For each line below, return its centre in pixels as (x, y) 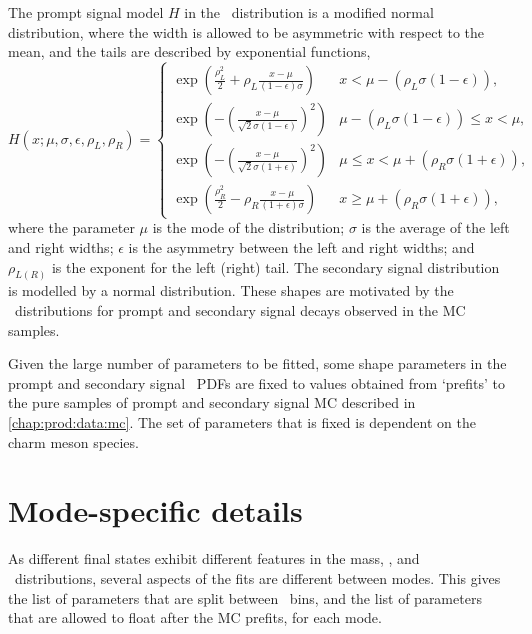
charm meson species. (73, 441)
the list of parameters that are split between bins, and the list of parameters (245, 597)
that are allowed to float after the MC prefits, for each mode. (195, 617)
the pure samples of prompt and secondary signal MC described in (212, 402)
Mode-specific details (155, 510)
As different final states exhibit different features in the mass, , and (214, 558)
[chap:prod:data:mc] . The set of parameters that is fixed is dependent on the (242, 422)
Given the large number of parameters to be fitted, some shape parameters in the (257, 363)
